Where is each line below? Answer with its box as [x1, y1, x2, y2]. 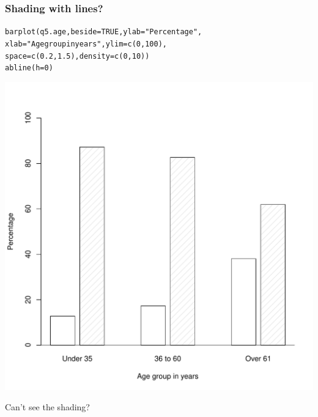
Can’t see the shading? [5, 400, 90, 413]
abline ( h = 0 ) [5, 64, 53, 73]
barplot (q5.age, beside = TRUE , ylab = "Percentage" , [5, 28, 202, 37]
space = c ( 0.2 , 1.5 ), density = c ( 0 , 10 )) [5, 51, 150, 61]
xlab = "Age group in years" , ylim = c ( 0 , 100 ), [5, 39, 168, 48]
